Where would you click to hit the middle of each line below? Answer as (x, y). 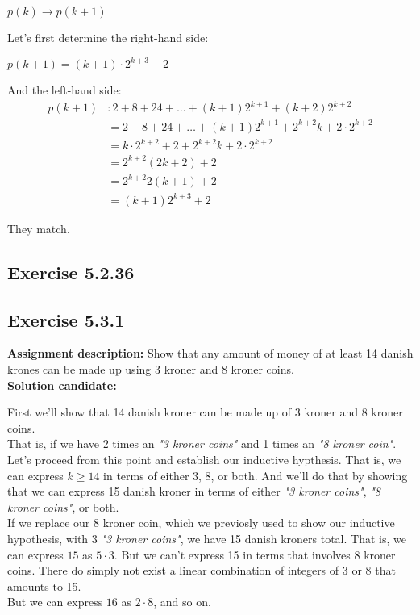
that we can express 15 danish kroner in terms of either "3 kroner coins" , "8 (194, 491)
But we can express (55, 602)
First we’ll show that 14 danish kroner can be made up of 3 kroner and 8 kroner (205, 412)
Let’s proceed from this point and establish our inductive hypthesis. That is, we (204, 460)
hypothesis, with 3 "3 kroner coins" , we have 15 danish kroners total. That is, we (207, 538)
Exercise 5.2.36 (71, 272)
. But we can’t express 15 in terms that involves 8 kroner (255, 554)
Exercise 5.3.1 (66, 319)
